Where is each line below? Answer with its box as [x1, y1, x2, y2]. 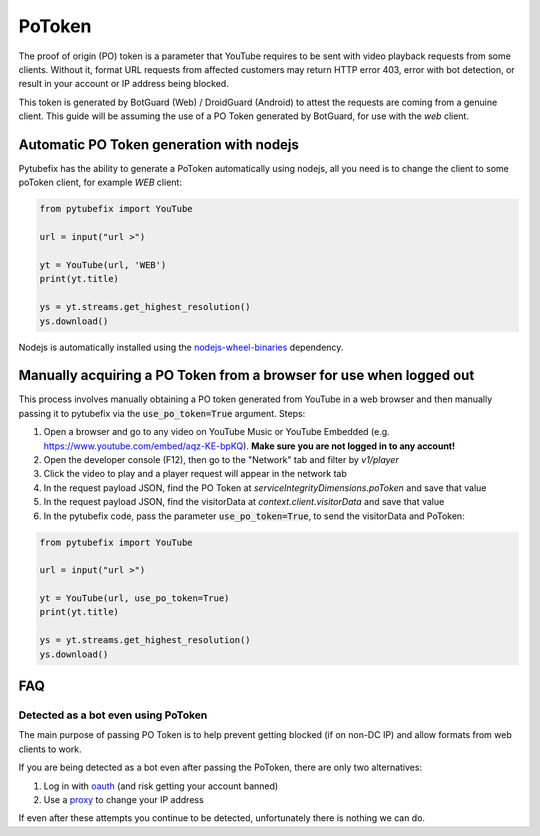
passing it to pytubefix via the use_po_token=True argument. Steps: [18, 407, 306, 419]
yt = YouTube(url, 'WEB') [39, 259, 167, 270]
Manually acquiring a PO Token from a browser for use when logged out [18, 367, 475, 384]
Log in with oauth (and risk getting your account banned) [43, 780, 279, 792]
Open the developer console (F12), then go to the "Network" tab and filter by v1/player [43, 453, 399, 465]
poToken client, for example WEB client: [18, 176, 182, 189]
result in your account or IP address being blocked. [18, 78, 229, 90]
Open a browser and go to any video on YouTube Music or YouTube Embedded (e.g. [43, 426, 390, 438]
